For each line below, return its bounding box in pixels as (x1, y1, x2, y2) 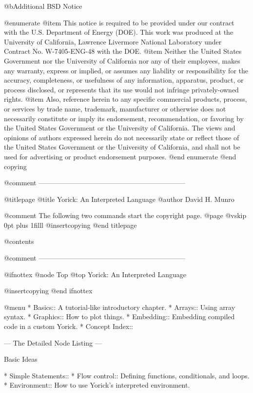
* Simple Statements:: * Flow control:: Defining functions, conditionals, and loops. (4, 370, 250, 380)
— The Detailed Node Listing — (4, 337, 102, 348)
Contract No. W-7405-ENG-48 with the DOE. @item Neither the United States (4, 46, 242, 56)
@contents (4, 236, 34, 246)
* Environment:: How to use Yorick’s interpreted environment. (4, 380, 190, 390)
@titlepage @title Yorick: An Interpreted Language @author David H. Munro (4, 194, 234, 204)
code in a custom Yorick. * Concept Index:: (4, 321, 133, 331)
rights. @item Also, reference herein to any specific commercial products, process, (4, 94, 247, 104)
